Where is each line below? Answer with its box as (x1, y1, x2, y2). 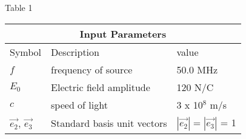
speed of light (51, 97, 108, 112)
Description (51, 44, 99, 59)
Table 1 (5, 1, 33, 13)
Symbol (10, 44, 42, 59)
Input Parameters (79, 26, 167, 41)
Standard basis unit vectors (51, 116, 167, 131)
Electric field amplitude (51, 80, 150, 94)
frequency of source (51, 62, 133, 76)
